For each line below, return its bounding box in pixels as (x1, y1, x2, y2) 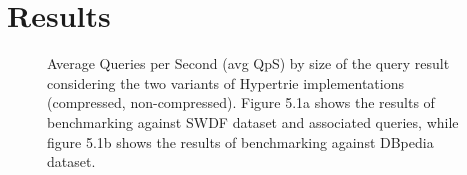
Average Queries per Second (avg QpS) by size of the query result (47, 53, 450, 74)
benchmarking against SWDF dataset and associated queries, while (47, 111, 459, 132)
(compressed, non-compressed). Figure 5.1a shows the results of (47, 92, 435, 113)
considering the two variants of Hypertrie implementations (47, 72, 404, 93)
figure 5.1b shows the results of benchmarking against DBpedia (47, 131, 434, 152)
